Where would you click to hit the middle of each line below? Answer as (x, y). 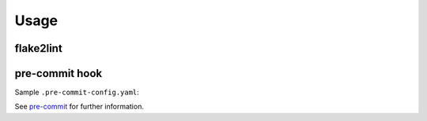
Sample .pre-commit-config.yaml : (77, 92)
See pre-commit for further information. (79, 107)
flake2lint (38, 48)
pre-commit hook (59, 73)
